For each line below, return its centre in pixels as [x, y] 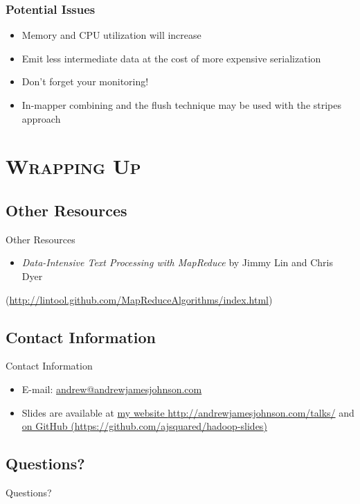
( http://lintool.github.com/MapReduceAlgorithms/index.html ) [139, 299]
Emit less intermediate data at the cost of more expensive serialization [171, 58]
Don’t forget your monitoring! [85, 81]
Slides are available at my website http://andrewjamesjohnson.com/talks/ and [188, 412]
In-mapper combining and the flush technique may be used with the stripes [182, 105]
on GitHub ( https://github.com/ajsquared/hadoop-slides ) [144, 426]
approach [41, 118]
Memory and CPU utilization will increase [111, 35]
